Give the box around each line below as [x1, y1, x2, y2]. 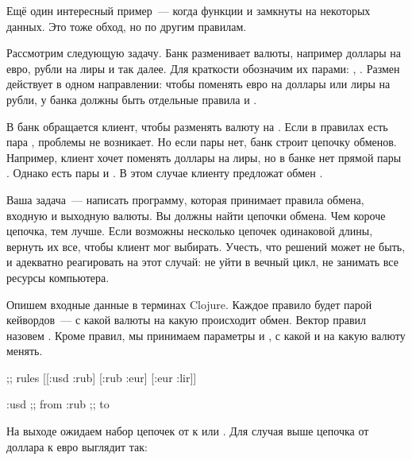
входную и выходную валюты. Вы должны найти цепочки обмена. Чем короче [6, 207, 386, 223]
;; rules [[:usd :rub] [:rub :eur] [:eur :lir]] [6, 369, 197, 385]
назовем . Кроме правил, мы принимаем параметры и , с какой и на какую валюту [6, 327, 406, 343]
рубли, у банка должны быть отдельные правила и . [6, 91, 257, 107]
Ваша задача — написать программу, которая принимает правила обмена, [6, 191, 364, 207]
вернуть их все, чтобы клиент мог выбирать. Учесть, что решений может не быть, [6, 238, 406, 254]
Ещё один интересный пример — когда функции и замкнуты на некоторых [6, 2, 371, 18]
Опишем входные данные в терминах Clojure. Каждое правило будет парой [6, 296, 372, 312]
